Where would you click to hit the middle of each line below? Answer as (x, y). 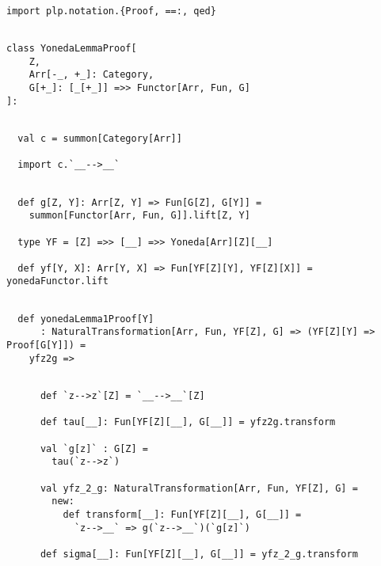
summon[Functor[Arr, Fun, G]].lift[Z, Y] (139, 216)
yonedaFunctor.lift (57, 281)
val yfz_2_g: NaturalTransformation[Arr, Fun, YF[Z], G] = (199, 488)
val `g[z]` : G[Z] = (94, 448)
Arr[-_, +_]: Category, (91, 75)
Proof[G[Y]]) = (46, 346)
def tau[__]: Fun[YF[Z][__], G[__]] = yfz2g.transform (188, 422)
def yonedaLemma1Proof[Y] (86, 319)
